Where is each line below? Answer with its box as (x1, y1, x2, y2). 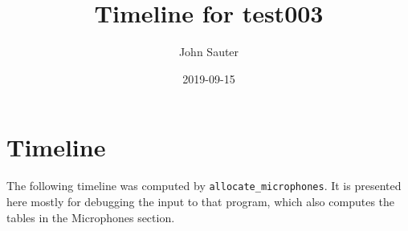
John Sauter (178, 43, 239, 60)
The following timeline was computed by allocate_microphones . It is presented (6, 177, 402, 194)
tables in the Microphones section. (6, 209, 175, 225)
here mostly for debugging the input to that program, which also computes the (6, 192, 395, 209)
